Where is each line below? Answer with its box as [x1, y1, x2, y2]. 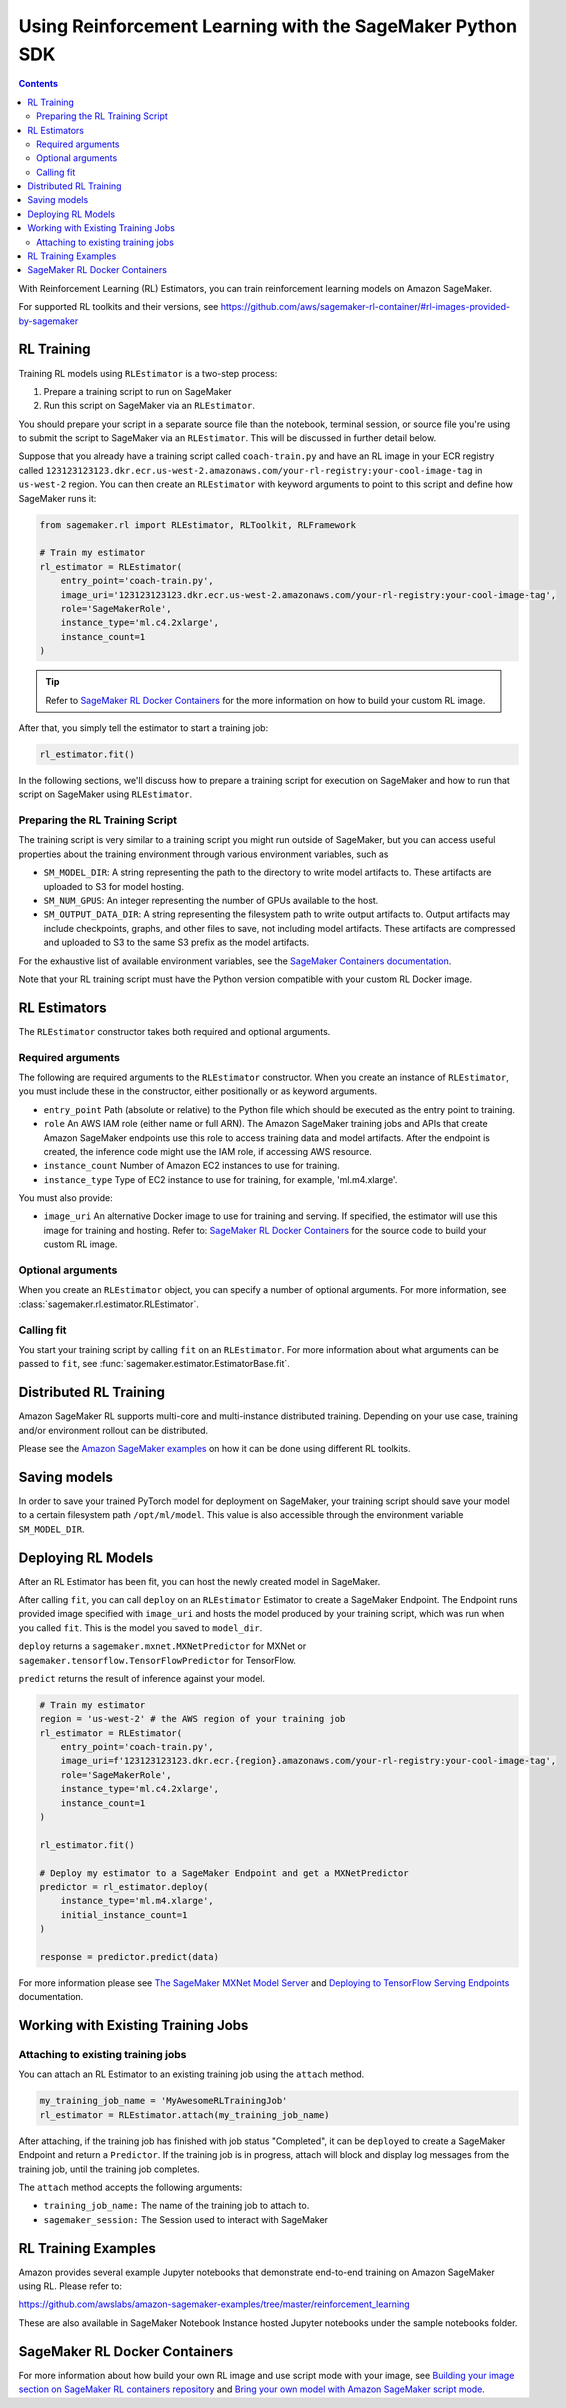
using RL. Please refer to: [18, 2280, 122, 2292]
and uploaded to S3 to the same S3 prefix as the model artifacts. [43, 936, 310, 949]
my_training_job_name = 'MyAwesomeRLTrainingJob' [39, 2095, 288, 2107]
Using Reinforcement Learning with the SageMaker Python [18, 15, 518, 37]
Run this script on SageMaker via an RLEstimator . [43, 400, 255, 412]
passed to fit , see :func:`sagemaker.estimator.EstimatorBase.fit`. [18, 1358, 290, 1370]
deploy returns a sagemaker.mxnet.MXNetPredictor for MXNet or [18, 1640, 307, 1652]
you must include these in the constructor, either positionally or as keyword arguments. [18, 1085, 378, 1097]
